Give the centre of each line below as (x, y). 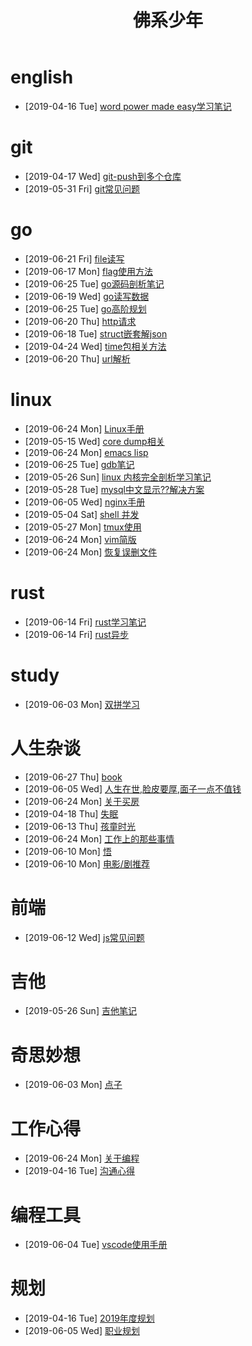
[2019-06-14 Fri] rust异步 (76, 634)
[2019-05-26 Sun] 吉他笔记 (80, 1011)
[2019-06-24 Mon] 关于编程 (82, 1158)
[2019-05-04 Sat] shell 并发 (82, 514)
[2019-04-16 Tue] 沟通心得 (80, 1171)
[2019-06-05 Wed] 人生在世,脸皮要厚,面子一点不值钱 (133, 788)
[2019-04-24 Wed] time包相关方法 (95, 346)
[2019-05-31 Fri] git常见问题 (82, 188)
